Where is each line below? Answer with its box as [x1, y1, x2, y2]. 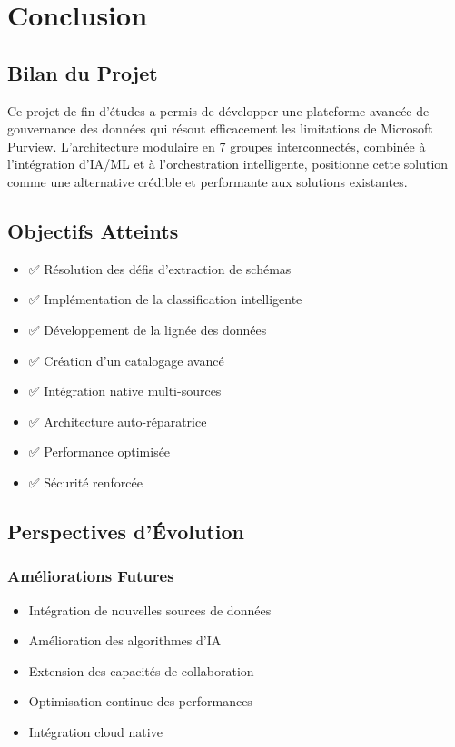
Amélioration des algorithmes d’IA [28, 631, 222, 650]
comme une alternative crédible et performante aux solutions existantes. [7, 172, 408, 191]
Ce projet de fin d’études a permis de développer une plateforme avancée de [7, 101, 430, 120]
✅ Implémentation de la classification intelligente [28, 290, 302, 309]
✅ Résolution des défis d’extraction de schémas [28, 259, 292, 278]
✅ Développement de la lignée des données [28, 319, 267, 339]
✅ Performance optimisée [28, 442, 171, 461]
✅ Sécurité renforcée [28, 472, 143, 491]
